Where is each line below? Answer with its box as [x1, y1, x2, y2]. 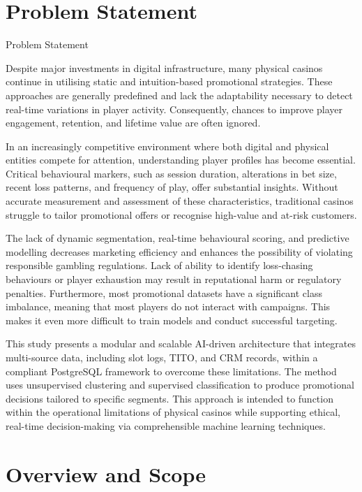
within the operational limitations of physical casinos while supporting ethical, [6, 405, 341, 419]
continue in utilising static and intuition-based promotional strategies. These [6, 74, 333, 89]
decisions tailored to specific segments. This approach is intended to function [6, 391, 333, 405]
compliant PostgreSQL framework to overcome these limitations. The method [6, 363, 337, 378]
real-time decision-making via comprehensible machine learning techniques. [6, 418, 326, 433]
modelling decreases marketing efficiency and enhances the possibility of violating [6, 244, 353, 259]
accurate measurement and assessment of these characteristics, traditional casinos [6, 194, 354, 208]
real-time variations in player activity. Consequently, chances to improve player [6, 101, 343, 116]
